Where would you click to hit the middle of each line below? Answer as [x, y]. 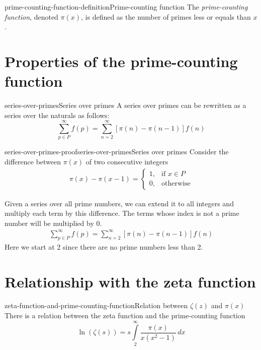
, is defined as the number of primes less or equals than [166, 16]
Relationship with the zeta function [130, 281]
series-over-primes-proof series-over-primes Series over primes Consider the [117, 152]
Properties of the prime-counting [121, 61]
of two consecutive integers [127, 161]
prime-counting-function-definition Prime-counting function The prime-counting [126, 7]
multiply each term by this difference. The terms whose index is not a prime [122, 213]
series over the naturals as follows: [57, 115]
